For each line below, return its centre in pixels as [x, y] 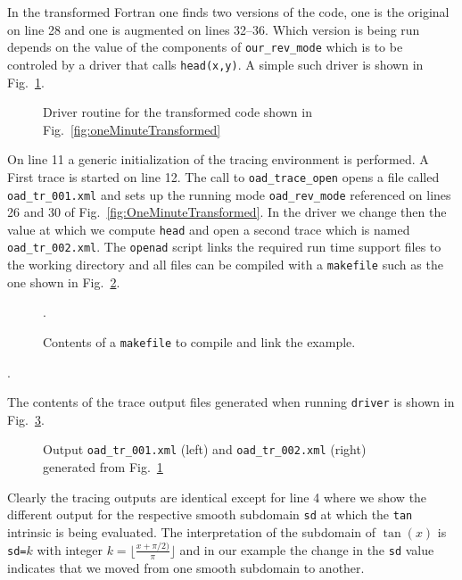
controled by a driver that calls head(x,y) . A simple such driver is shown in [215, 64]
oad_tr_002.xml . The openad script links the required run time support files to [224, 247]
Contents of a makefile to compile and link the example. [199, 341]
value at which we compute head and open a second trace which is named [209, 229]
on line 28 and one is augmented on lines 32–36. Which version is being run [214, 29]
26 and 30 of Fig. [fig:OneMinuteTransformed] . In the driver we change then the [227, 212]
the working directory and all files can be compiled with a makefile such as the [225, 265]
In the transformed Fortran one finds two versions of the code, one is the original [228, 12]
